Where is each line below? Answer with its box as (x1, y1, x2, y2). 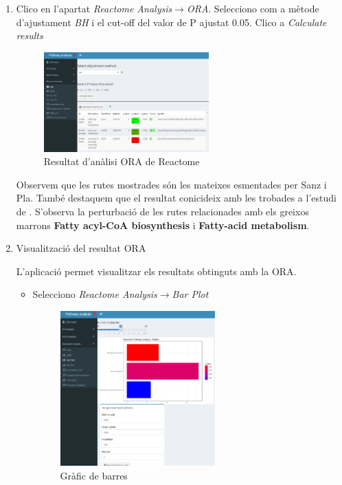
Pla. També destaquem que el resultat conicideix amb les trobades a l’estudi (16, 191, 337, 205)
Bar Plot (172, 287, 209, 301)
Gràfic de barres (60, 468, 128, 482)
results (16, 28, 43, 43)
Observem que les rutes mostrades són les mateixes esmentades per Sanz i (16, 177, 327, 191)
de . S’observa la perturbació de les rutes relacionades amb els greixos (16, 204, 309, 219)
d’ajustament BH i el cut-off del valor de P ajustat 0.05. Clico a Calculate (16, 14, 327, 29)
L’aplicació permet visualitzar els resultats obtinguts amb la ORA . (16, 263, 297, 278)
